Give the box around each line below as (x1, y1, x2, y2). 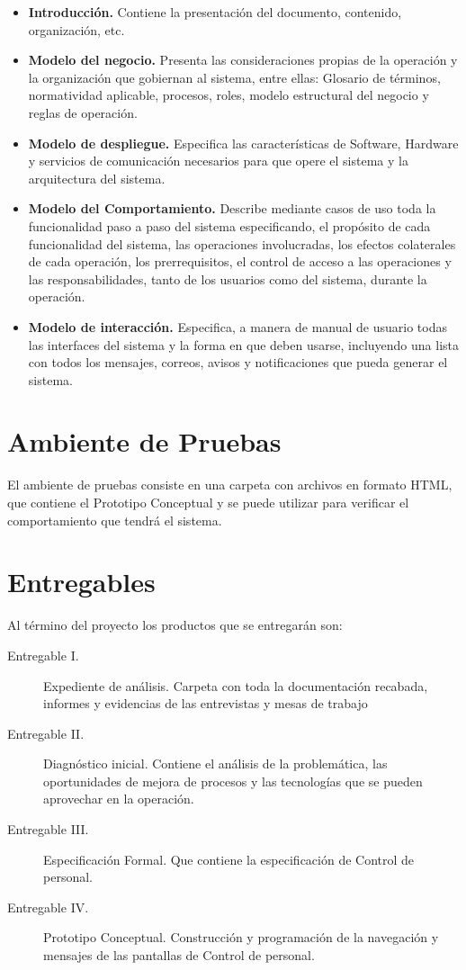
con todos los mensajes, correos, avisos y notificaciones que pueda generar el (28, 353, 448, 372)
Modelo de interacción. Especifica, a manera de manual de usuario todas (28, 317, 447, 336)
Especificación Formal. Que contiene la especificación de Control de (43, 849, 415, 868)
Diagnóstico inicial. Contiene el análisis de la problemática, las (43, 754, 388, 773)
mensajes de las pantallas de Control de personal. (43, 946, 315, 965)
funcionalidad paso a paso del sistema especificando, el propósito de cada (28, 216, 431, 235)
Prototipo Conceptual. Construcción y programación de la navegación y (43, 928, 439, 947)
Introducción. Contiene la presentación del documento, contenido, (28, 3, 402, 21)
